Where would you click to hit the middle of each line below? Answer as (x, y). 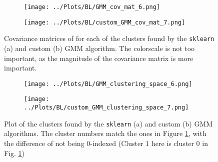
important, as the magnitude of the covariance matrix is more (99, 58)
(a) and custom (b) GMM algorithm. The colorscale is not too (99, 48)
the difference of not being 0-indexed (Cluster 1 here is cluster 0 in (106, 143)
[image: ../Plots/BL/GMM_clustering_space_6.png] (108, 84)
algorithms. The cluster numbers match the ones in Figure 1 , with (105, 133)
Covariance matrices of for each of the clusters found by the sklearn (109, 38)
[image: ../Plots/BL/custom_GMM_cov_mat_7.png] (105, 22)
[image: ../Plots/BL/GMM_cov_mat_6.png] (92, 7)
